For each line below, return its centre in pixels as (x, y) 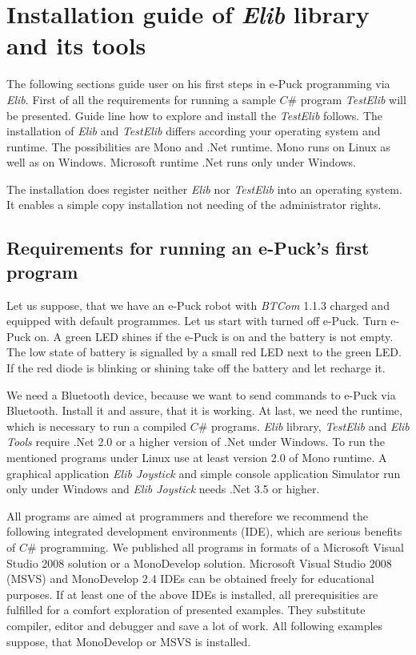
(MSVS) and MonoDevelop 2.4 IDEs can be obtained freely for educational (190, 579)
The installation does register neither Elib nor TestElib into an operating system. (204, 189)
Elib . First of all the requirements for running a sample (141, 99)
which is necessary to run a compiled (97, 426)
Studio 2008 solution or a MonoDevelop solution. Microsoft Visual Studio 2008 (199, 563)
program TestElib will (353, 99)
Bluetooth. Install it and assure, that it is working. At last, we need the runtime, (204, 410)
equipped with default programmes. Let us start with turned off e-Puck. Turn (197, 321)
